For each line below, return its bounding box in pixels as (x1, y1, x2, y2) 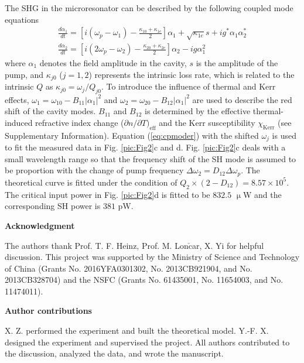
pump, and (5, 68, 44, 80)
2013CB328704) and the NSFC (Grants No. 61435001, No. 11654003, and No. (5, 273, 283, 286)
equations (5, 13, 39, 25)
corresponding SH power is (5, 200, 101, 212)
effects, (5, 93, 29, 105)
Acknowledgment (5, 219, 75, 231)
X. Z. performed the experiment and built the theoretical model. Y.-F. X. (5, 324, 269, 337)
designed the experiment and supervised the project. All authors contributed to (5, 335, 290, 348)
